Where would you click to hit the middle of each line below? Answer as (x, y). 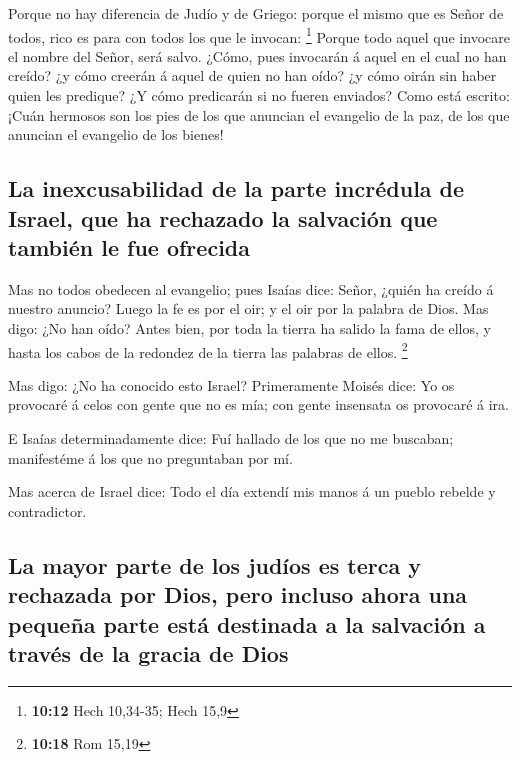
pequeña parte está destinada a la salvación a (247, 623)
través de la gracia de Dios (148, 652)
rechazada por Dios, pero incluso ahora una (238, 594)
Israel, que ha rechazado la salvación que (223, 217)
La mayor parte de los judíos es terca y (215, 564)
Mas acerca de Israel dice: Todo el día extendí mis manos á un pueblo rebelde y (252, 491)
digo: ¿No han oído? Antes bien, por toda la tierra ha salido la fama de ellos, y (249, 327)
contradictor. (47, 510)
